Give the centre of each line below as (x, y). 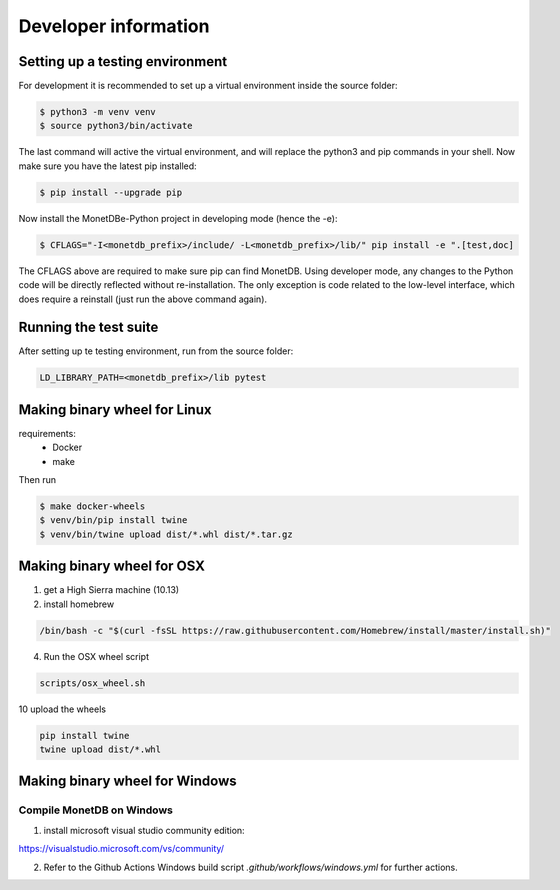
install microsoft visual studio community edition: (144, 830)
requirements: (47, 433)
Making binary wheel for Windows (127, 781)
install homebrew (79, 604)
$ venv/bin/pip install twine (113, 520)
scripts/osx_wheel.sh (92, 683)
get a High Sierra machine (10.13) (111, 590)
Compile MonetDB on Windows (96, 810)
